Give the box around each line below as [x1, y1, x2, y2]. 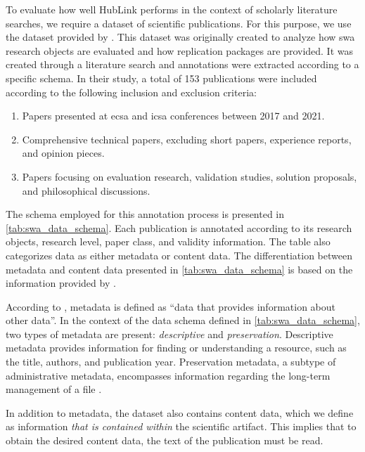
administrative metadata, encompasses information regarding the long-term [6, 368, 331, 382]
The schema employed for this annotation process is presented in [6, 207, 285, 221]
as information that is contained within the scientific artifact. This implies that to [6, 419, 357, 434]
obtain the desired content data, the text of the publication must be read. [6, 433, 324, 448]
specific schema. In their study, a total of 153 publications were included [6, 70, 317, 85]
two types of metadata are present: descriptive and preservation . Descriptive [6, 326, 333, 341]
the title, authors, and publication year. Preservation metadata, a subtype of [6, 354, 336, 369]
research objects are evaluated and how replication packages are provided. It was [6, 43, 354, 58]
